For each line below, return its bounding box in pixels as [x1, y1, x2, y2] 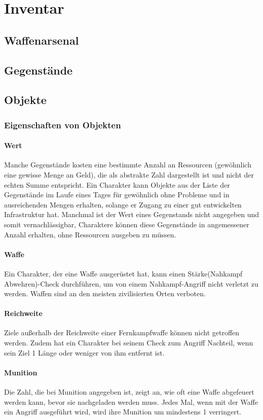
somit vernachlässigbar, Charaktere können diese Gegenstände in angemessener [4, 219, 249, 229]
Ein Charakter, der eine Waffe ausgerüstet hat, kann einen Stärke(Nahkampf [4, 268, 243, 278]
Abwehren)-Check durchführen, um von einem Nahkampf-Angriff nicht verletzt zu [4, 278, 258, 289]
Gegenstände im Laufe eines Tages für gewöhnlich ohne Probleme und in [4, 189, 230, 200]
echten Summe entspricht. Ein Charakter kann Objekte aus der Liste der [4, 179, 230, 190]
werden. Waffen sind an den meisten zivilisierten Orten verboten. [4, 288, 206, 299]
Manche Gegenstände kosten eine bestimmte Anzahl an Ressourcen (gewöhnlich [4, 159, 251, 170]
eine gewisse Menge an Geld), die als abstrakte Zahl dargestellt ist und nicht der [4, 169, 254, 180]
